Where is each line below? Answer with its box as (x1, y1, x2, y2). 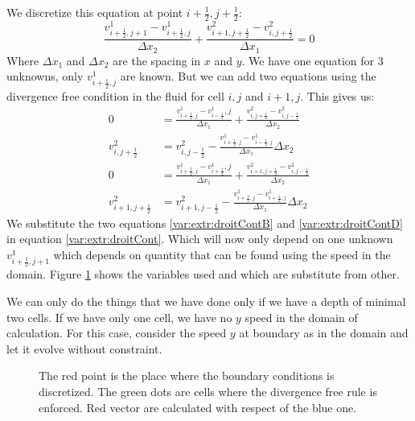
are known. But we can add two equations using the (120, 68, 376, 85)
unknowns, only (6, 68, 84, 85)
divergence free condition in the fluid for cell (6, 87, 224, 104)
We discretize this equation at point (6, 4, 183, 20)
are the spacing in (113, 52, 201, 68)
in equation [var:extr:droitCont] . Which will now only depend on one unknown (6, 230, 393, 247)
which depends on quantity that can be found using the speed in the (53, 246, 391, 262)
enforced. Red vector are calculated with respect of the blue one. (39, 398, 357, 415)
